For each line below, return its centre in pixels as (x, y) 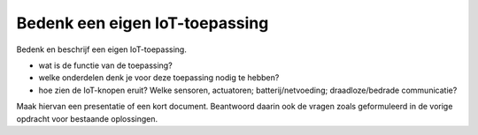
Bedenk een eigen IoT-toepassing (143, 23)
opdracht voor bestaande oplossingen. (87, 118)
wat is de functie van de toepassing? (105, 65)
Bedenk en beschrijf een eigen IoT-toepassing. (102, 49)
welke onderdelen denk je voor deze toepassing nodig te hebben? (159, 78)
